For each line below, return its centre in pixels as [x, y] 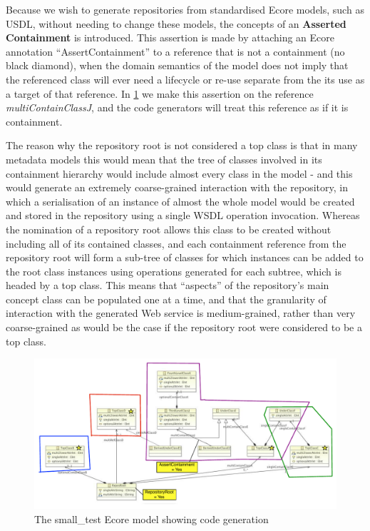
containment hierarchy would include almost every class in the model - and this [179, 173]
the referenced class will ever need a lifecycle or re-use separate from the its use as [185, 79]
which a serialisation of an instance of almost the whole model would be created [180, 201]
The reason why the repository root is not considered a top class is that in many [182, 145]
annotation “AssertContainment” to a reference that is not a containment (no [175, 51]
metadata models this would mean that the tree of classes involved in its [164, 159]
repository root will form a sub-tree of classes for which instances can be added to [185, 257]
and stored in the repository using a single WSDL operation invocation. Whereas [183, 215]
